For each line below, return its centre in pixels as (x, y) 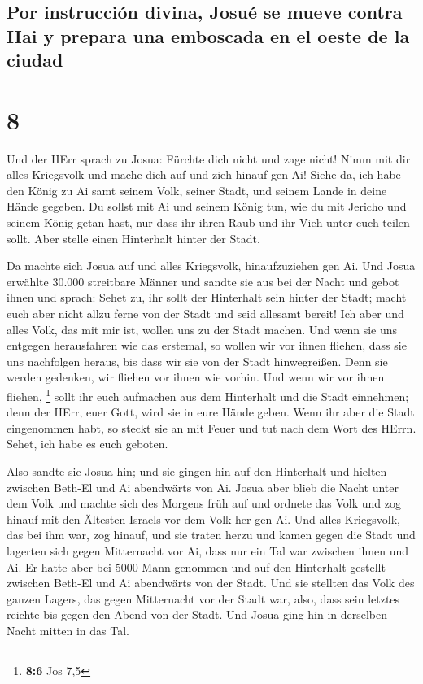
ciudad (35, 60)
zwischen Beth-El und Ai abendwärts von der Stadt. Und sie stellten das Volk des (211, 583)
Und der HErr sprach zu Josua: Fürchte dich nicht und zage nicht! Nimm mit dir (209, 158)
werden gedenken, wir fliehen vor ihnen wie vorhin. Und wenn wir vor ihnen (196, 377)
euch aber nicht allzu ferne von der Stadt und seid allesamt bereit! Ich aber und (205, 314)
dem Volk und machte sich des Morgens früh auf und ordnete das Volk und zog (204, 503)
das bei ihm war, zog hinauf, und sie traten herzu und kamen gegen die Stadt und (211, 535)
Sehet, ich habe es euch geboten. (87, 444)
